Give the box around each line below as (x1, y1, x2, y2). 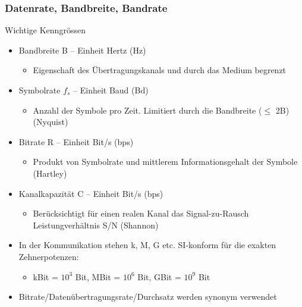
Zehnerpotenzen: (18, 250, 79, 262)
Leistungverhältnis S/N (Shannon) (33, 218, 159, 231)
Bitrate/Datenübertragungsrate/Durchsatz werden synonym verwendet (18, 290, 277, 303)
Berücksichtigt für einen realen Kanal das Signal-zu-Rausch (33, 207, 249, 220)
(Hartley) (33, 167, 67, 179)
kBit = (33, 270, 58, 283)
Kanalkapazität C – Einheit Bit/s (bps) (18, 187, 163, 199)
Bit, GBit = (137, 270, 181, 283)
